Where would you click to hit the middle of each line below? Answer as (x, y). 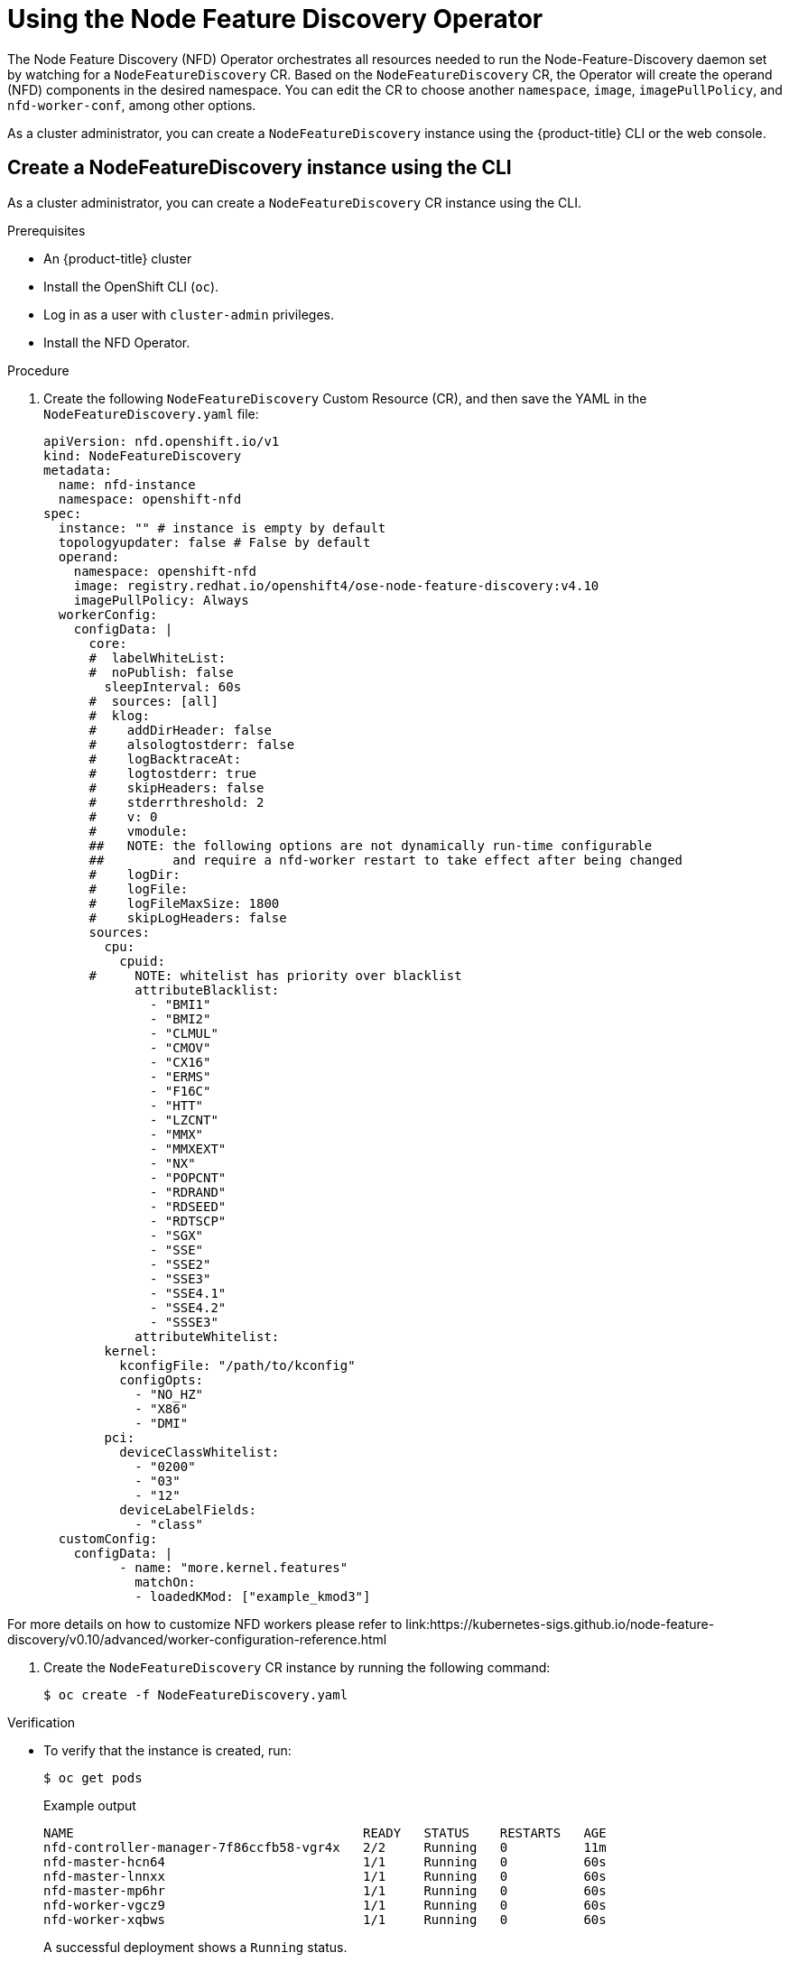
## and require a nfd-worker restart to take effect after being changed (386, 860)
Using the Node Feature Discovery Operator (275, 19)
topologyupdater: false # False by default (214, 542)
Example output (90, 1805)
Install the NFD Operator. (117, 342)
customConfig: (108, 1538)
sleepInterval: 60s (173, 686)
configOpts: (162, 1379)
